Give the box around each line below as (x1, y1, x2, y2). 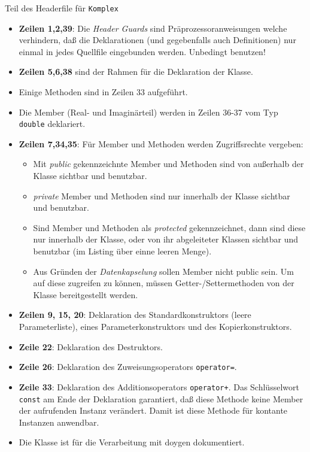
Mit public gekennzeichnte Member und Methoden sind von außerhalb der (33, 157, 304, 170)
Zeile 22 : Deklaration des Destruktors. (19, 340, 163, 353)
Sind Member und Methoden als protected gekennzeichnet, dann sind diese (33, 221, 306, 233)
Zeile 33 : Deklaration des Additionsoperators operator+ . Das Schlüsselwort (19, 380, 299, 393)
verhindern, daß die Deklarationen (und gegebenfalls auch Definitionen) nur (19, 34, 296, 46)
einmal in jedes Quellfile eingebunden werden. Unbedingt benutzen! (19, 45, 266, 57)
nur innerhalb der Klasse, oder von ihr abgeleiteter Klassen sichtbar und (33, 233, 299, 245)
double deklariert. (19, 117, 86, 130)
